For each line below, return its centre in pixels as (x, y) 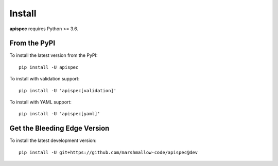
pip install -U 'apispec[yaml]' (59, 114)
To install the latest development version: (53, 140)
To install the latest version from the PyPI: (54, 55)
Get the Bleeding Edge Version (59, 128)
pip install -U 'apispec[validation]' (68, 90)
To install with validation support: (45, 79)
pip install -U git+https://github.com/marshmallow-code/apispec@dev (108, 152)
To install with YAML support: (41, 102)
